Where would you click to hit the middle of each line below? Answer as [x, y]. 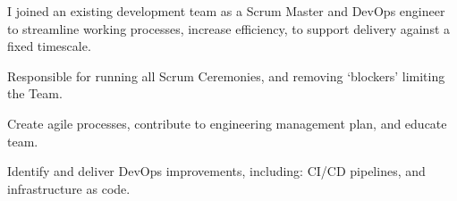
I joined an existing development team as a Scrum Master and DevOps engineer [226, 11]
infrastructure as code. [69, 188]
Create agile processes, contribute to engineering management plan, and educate [227, 123]
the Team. [35, 93]
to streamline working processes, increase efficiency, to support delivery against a [229, 28]
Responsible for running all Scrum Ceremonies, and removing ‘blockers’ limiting [226, 75]
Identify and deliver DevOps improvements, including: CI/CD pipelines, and [216, 171]
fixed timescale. [49, 46]
